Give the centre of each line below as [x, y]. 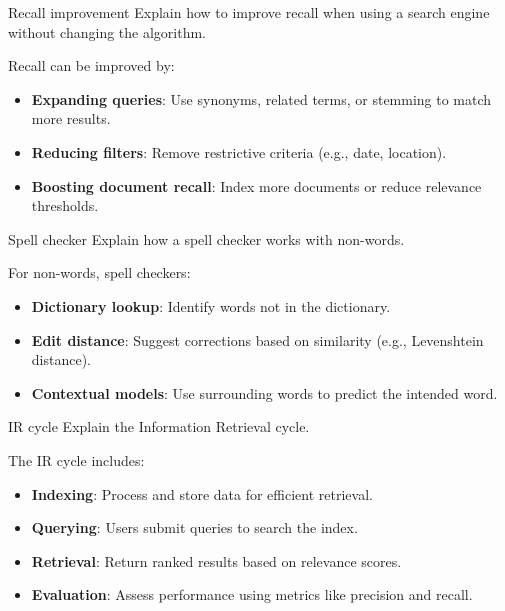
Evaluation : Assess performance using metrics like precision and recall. [252, 594]
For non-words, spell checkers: [99, 272]
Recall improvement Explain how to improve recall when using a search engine [249, 12]
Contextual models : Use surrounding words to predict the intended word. [264, 392]
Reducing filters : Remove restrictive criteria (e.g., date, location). [239, 151]
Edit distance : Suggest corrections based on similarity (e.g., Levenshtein [257, 339]
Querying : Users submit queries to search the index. [194, 527]
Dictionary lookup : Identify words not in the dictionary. [211, 305]
